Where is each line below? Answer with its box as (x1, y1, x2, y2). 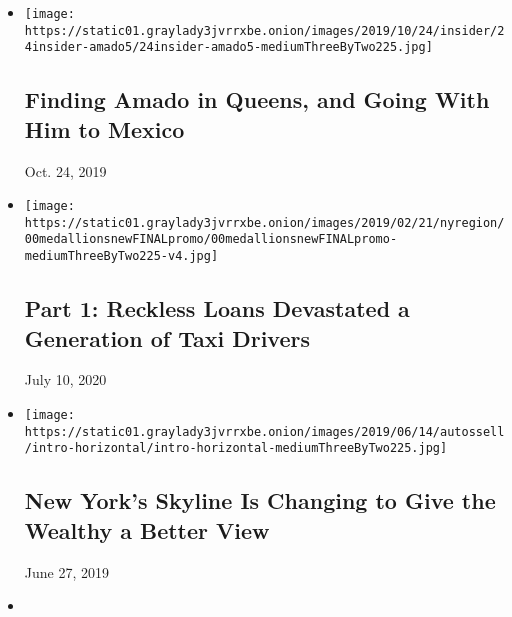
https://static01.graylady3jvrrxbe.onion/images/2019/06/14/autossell (24, 424, 505, 439)
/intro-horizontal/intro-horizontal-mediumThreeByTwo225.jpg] (24, 441, 448, 456)
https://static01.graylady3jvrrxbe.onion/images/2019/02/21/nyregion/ (24, 215, 505, 230)
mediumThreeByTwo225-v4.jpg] (24, 249, 219, 264)
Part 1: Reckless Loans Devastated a (24, 293, 410, 324)
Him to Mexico (24, 113, 185, 144)
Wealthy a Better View (24, 514, 270, 545)
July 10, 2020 (24, 369, 107, 390)
